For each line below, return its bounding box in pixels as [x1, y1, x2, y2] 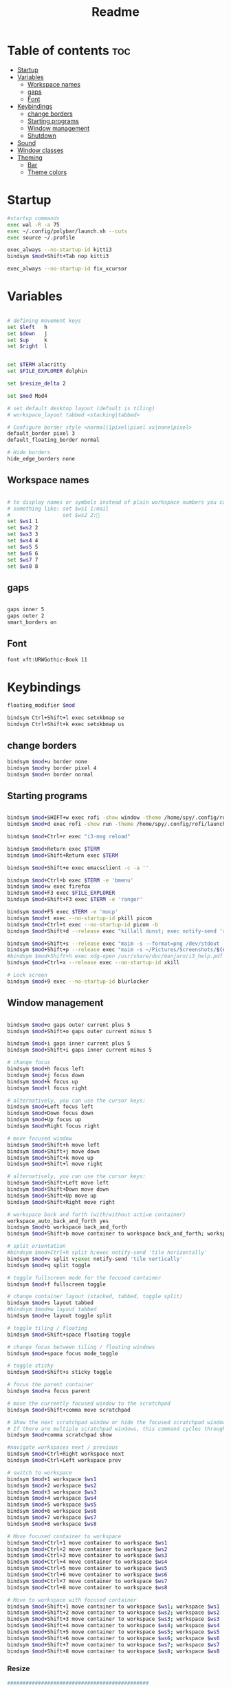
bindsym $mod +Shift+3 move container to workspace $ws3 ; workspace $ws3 [7, 1615, 220, 1623]
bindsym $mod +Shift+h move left [7, 1141, 100, 1148]
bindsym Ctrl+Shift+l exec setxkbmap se [7, 714, 125, 721]
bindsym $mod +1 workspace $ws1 [7, 1476, 97, 1483]
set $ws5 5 [7, 543, 38, 551]
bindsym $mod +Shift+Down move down [7, 1186, 109, 1193]
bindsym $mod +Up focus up [7, 1116, 81, 1123]
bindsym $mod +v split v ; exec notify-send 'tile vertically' [7, 1255, 184, 1262]
